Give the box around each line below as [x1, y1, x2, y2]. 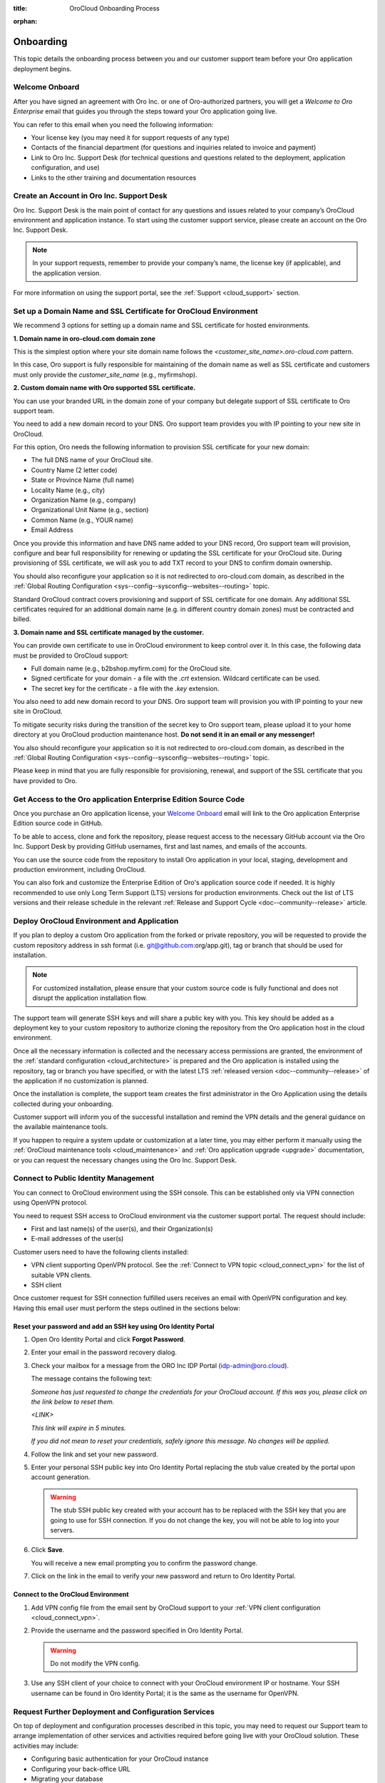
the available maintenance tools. [13, 1123, 108, 1131]
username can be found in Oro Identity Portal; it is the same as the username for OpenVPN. [31, 1689, 299, 1697]
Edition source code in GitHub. [13, 819, 103, 827]
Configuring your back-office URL [31, 1764, 131, 1773]
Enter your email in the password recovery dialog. [31, 1348, 178, 1357]
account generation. [31, 1473, 91, 1481]
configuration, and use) [31, 163, 100, 172]
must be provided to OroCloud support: [13, 651, 129, 660]
